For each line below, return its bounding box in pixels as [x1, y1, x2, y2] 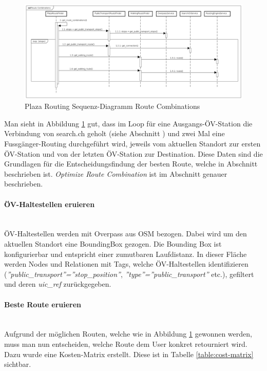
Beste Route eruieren [4, 299, 82, 309]
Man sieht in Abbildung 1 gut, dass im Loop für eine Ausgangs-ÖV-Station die [4, 118, 253, 128]
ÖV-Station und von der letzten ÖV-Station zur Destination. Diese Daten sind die [4, 148, 263, 159]
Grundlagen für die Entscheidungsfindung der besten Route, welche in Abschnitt [4, 158, 258, 169]
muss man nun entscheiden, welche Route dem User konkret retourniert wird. [4, 338, 247, 349]
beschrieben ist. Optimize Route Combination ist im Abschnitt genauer [4, 168, 227, 179]
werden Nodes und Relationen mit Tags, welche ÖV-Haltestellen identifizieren [4, 258, 249, 269]
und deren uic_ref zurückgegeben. [4, 279, 111, 289]
